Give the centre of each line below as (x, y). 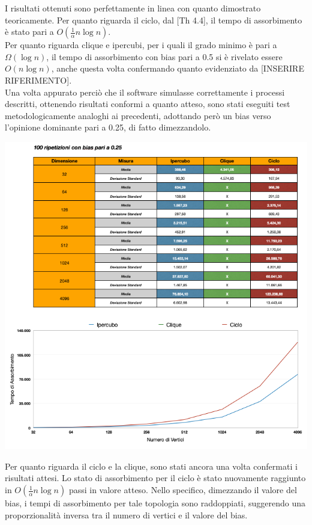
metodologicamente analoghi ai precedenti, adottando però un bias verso (138, 115)
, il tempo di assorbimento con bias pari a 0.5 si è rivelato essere (164, 56)
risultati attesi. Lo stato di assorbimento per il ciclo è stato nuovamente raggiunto (155, 478)
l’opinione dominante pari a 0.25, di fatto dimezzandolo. (108, 127)
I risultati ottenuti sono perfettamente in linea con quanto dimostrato (133, 8)
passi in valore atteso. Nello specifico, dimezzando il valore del (183, 490)
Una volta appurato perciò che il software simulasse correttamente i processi (145, 92)
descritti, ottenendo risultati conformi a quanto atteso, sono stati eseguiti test (148, 104)
